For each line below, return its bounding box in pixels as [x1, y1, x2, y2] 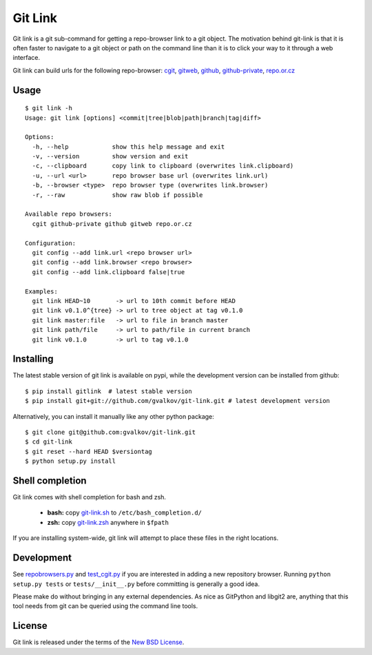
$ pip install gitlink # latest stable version [25, 387, 192, 395]
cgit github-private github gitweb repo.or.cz [32, 220, 192, 227]
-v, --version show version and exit [32, 152, 189, 160]
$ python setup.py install [25, 457, 116, 465]
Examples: [25, 287, 58, 295]
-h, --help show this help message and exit [32, 143, 225, 151]
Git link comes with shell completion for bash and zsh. [12, 493, 167, 501]
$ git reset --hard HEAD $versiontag [25, 448, 153, 455]
